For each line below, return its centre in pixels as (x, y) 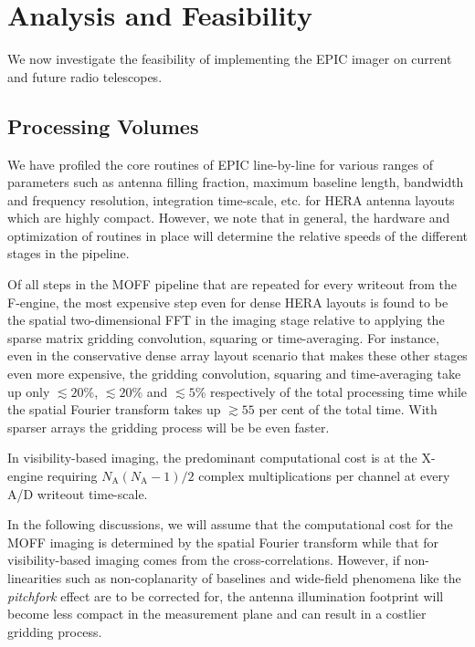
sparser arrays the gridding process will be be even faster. (169, 427)
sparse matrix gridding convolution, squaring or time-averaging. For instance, (223, 337)
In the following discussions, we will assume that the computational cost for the (230, 524)
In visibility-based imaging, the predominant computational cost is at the (212, 458)
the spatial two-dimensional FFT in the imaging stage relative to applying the (226, 320)
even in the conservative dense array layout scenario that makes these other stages (237, 355)
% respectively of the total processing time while (331, 391)
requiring (72, 476)
